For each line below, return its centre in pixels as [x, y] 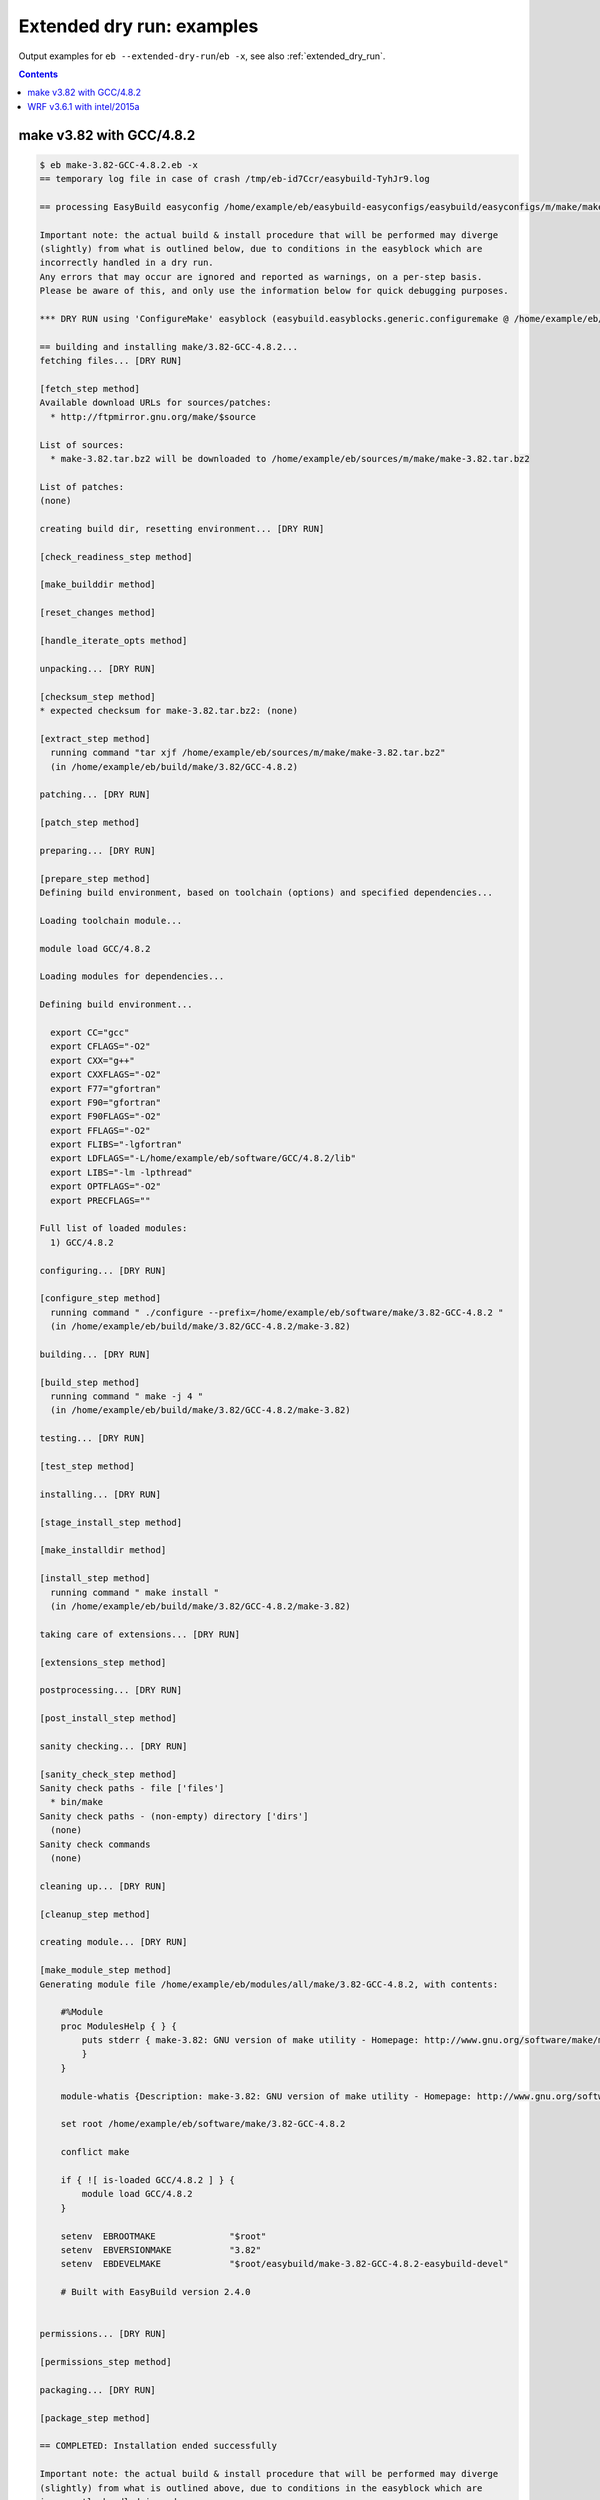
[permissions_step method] [105, 2362]
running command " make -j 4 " [127, 1396]
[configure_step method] [100, 1298]
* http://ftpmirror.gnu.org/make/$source [153, 416]
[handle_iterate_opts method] [113, 640]
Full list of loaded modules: [113, 1228]
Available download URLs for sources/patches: [155, 403]
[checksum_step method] [98, 696]
